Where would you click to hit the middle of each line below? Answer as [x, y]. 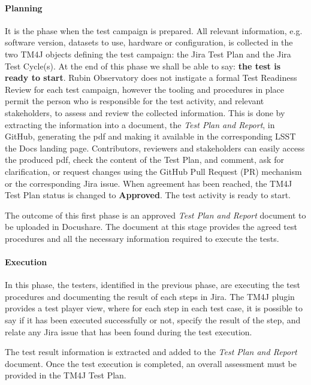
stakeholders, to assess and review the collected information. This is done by [145, 112]
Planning [24, 7]
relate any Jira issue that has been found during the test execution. [129, 331]
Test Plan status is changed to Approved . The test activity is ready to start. [148, 195]
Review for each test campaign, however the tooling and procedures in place [144, 89]
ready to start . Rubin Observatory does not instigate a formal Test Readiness [151, 78]
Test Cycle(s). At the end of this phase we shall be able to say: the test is [143, 66]
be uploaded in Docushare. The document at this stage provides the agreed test [151, 227]
